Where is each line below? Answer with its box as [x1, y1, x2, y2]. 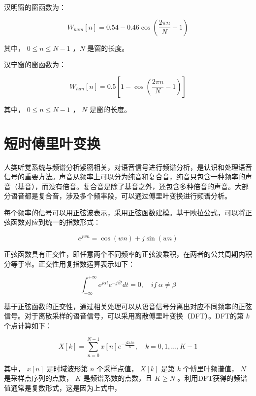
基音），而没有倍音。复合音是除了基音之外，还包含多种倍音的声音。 [17, 181, 235, 191]
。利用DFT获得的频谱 [177, 373, 248, 383]
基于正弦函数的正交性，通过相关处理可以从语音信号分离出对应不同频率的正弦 [4, 301, 252, 311]
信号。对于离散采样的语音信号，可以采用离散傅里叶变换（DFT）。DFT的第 [4, 311, 244, 321]
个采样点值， [96, 363, 138, 373]
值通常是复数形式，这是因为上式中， [4, 382, 121, 393]
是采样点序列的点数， [4, 373, 73, 383]
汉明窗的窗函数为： [4, 2, 66, 12]
